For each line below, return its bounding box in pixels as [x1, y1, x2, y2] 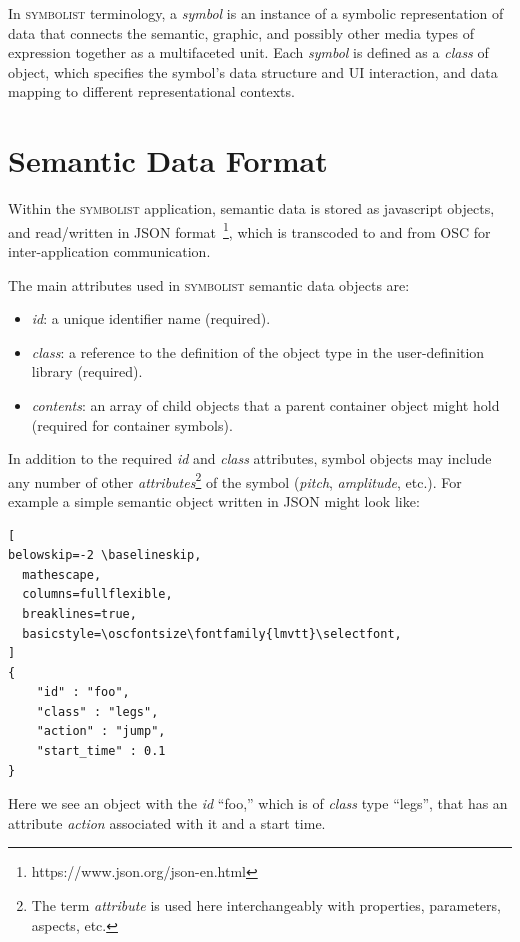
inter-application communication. [8, 240, 211, 261]
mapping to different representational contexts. [8, 81, 295, 102]
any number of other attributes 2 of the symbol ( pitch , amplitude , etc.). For [8, 468, 462, 492]
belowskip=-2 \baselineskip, [8, 548, 202, 563]
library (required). [31, 361, 143, 382]
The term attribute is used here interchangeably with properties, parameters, [31, 895, 501, 916]
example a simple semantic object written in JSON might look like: [8, 490, 420, 511]
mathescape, [22, 567, 102, 582]
